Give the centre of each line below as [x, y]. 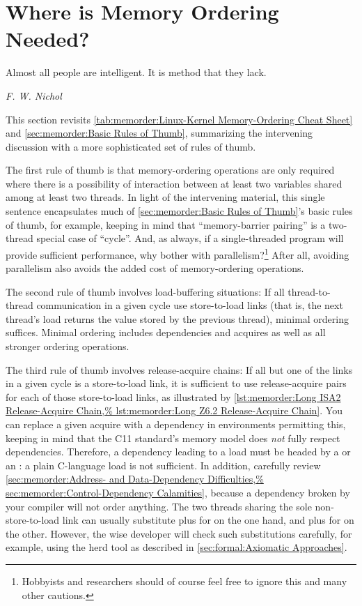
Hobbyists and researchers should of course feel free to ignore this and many [184, 581]
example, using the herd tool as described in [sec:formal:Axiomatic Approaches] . [176, 547]
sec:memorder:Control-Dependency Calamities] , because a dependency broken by [178, 492]
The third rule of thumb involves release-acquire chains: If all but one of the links [179, 369]
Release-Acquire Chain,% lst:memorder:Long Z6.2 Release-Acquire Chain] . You [174, 410]
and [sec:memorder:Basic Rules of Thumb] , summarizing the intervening [159, 133]
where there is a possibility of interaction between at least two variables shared [174, 183]
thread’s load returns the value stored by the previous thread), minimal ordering [177, 318]
